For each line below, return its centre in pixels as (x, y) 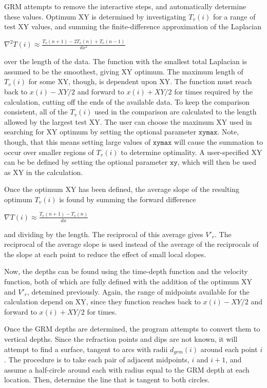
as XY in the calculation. (44, 172)
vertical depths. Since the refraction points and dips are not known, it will (121, 339)
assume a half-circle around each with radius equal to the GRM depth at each (127, 369)
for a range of (234, 16)
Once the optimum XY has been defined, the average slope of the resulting (122, 189)
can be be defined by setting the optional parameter (86, 162)
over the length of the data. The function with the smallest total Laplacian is (126, 61)
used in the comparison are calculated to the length (176, 112)
